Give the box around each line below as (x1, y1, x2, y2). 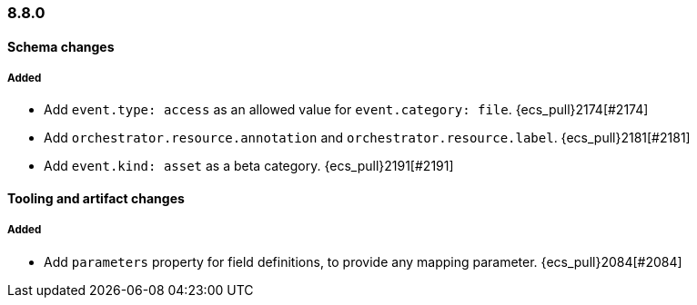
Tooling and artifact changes (7, 191, 185, 206)
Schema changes (7, 38, 115, 54)
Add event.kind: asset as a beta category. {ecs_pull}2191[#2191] (44, 158, 454, 174)
